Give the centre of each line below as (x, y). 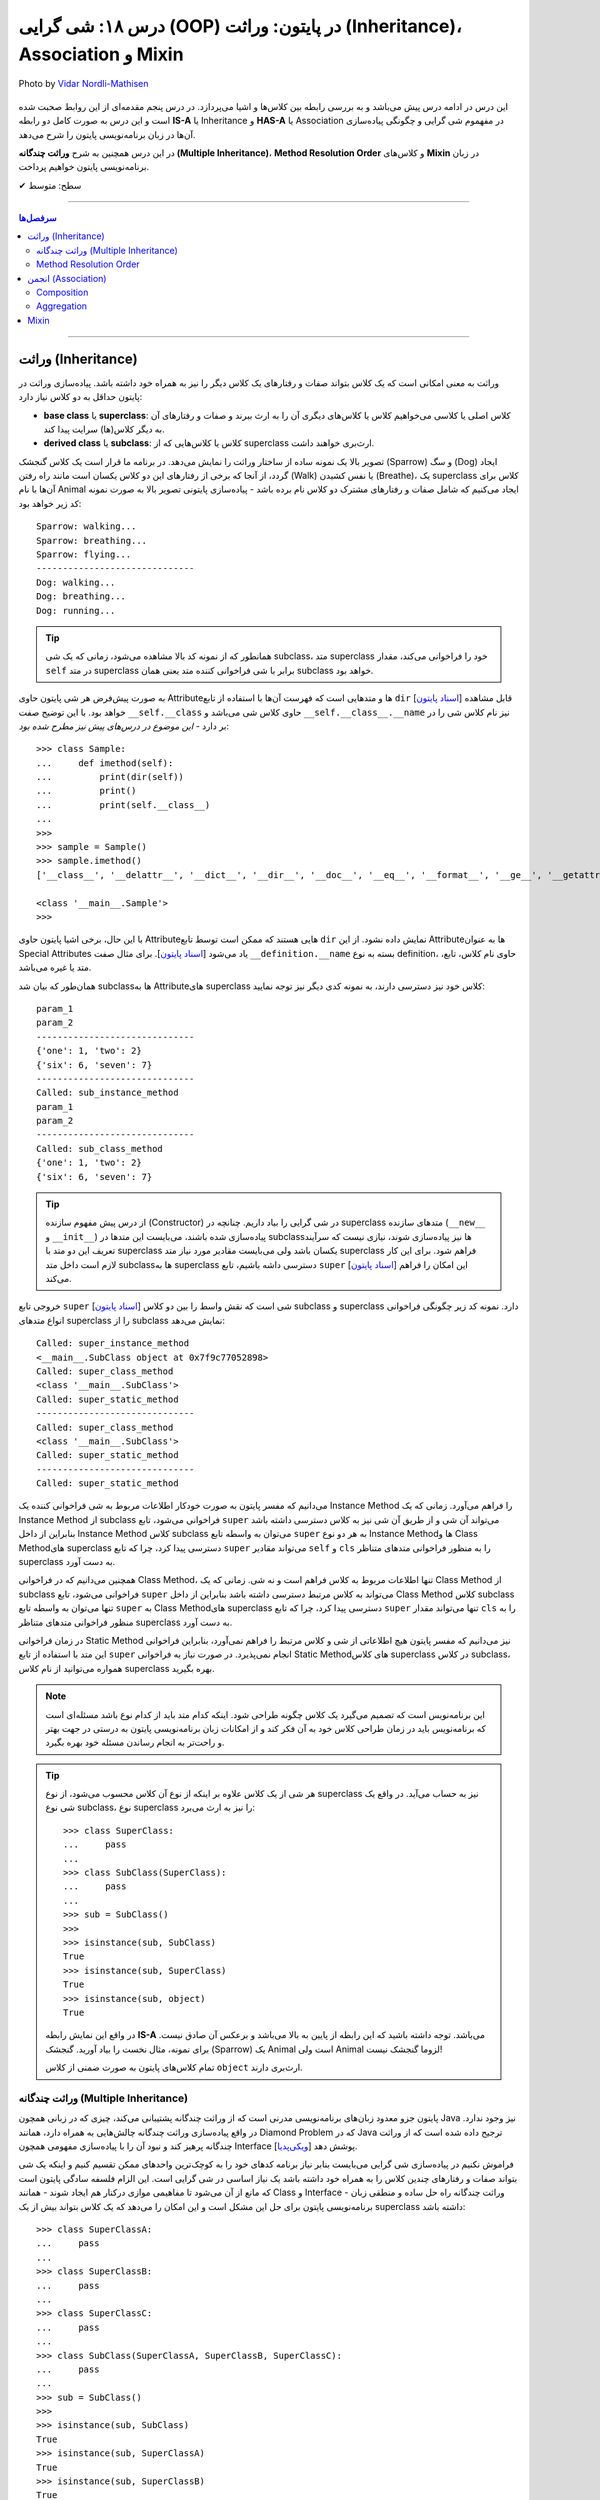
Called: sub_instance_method (107, 1093)
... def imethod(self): (105, 763)
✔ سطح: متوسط (50, 185)
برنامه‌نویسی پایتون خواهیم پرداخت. (84, 167)
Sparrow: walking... (86, 526)
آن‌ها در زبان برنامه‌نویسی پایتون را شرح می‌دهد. (107, 134)
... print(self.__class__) (123, 804)
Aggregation (62, 306)
